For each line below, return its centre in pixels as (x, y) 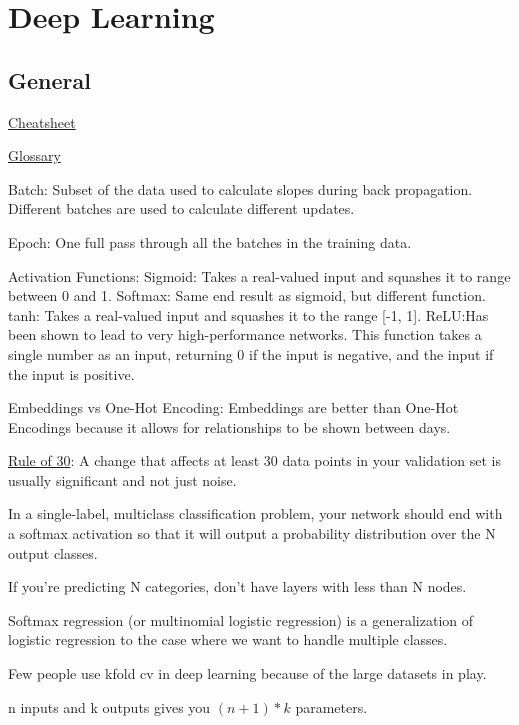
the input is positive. (71, 373)
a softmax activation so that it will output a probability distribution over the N (252, 533)
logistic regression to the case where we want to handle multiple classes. (228, 639)
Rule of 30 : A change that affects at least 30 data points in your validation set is (254, 460)
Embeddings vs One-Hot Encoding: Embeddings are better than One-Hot (233, 407)
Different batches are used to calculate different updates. (181, 208)
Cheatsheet (42, 121)
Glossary (34, 155)
